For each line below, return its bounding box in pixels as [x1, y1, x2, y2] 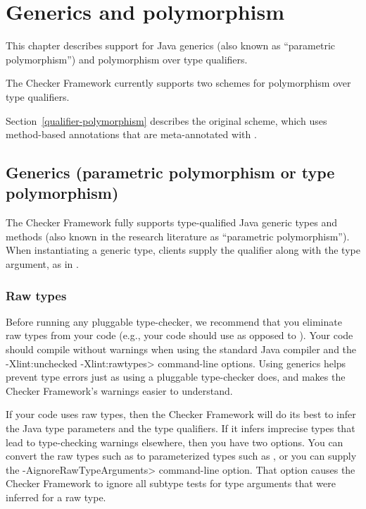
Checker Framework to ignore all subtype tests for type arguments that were [6, 476, 336, 491]
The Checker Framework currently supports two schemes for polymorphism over [6, 75, 351, 90]
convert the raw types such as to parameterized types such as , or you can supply [6, 448, 357, 463]
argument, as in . [6, 257, 79, 271]
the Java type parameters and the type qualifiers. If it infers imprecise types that [6, 421, 355, 436]
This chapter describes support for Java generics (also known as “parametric [6, 38, 336, 53]
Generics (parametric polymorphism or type [6, 161, 335, 183]
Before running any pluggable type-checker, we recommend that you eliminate [6, 314, 342, 329]
